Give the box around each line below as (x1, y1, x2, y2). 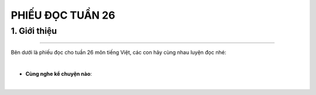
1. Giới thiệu (11, 26, 57, 36)
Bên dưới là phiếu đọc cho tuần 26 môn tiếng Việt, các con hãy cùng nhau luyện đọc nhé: (11, 49, 226, 56)
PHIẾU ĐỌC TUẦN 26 (11, 9, 115, 22)
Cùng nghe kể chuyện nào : (25, 70, 92, 77)
